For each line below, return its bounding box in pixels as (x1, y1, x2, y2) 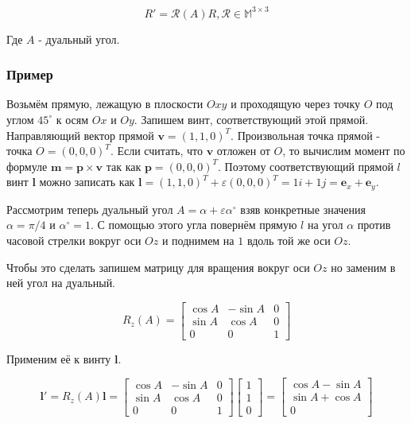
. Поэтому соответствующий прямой (218, 157, 394, 174)
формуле (6, 157, 48, 174)
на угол (307, 216, 343, 233)
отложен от (216, 142, 270, 159)
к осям (56, 111, 89, 127)
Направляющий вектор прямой (6, 126, 154, 143)
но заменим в (331, 258, 396, 275)
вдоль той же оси (246, 231, 331, 248)
